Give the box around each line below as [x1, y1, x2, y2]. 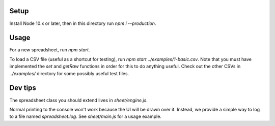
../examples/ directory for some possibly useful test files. [9, 70, 129, 76]
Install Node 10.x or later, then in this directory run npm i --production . [9, 20, 156, 26]
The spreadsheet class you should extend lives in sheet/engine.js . [9, 97, 148, 103]
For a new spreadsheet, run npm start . [9, 47, 90, 53]
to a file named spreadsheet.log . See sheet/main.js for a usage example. [9, 113, 161, 119]
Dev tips [9, 84, 37, 92]
